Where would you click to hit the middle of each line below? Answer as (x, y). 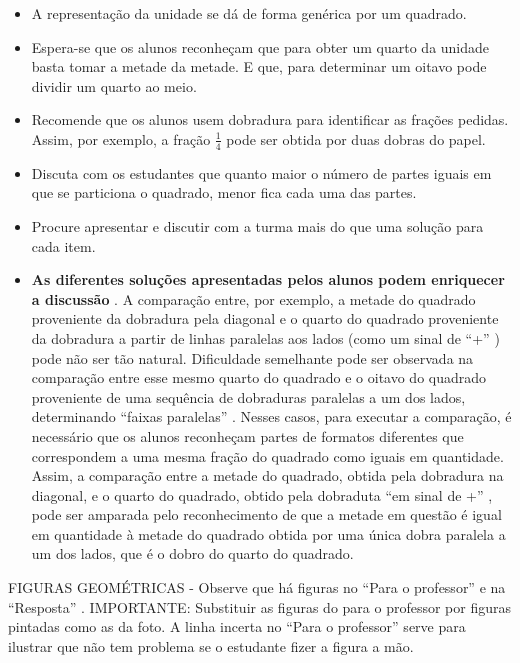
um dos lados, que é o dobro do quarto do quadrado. (192, 553)
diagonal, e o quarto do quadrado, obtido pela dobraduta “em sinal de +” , (262, 494)
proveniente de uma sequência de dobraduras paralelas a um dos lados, (248, 396)
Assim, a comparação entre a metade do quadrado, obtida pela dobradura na (267, 475)
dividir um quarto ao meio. (114, 85)
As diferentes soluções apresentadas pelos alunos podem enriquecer (268, 279)
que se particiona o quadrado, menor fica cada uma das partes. (224, 192)
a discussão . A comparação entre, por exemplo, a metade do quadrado (253, 298)
